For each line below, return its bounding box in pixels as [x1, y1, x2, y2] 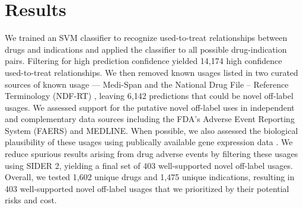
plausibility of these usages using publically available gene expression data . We [5, 136, 293, 148]
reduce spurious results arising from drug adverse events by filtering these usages [5, 148, 298, 160]
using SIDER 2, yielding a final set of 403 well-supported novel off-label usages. [5, 159, 293, 171]
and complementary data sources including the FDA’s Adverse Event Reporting [5, 113, 295, 125]
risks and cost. [5, 194, 57, 206]
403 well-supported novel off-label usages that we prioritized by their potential [5, 182, 289, 194]
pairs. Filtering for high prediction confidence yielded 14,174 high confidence [5, 55, 282, 67]
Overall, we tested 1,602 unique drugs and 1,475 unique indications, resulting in [5, 171, 295, 183]
